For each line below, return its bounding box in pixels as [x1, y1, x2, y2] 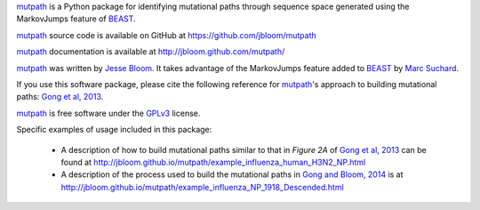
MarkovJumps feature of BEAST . [16, 13, 137, 24]
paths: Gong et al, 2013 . [16, 92, 104, 102]
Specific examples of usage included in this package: [16, 125, 212, 135]
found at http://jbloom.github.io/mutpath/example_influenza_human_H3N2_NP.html [60, 157, 366, 167]
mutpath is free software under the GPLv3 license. [16, 108, 201, 118]
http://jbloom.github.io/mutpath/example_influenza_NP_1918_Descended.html [60, 182, 344, 192]
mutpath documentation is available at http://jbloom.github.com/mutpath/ [16, 46, 285, 57]
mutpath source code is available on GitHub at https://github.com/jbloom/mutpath [16, 29, 317, 40]
